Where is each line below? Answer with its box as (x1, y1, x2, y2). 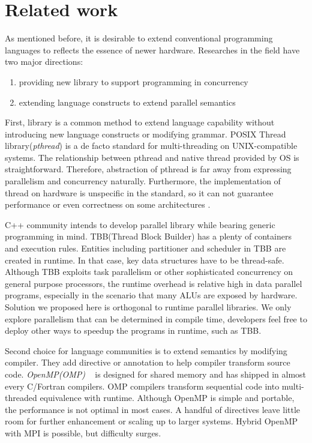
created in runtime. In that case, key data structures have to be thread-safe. (5, 253, 284, 266)
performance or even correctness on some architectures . (5, 198, 211, 211)
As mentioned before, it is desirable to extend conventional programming (5, 32, 273, 44)
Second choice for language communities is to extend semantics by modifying (5, 344, 287, 357)
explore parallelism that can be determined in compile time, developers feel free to (5, 312, 307, 325)
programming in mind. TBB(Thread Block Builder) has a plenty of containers (5, 230, 292, 243)
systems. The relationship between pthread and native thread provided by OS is (5, 151, 299, 163)
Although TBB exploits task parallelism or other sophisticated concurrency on (5, 265, 293, 278)
